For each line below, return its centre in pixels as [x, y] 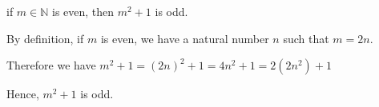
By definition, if [45, 38]
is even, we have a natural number [185, 38]
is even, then [83, 11]
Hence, [23, 94]
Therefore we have [51, 65]
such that [306, 38]
